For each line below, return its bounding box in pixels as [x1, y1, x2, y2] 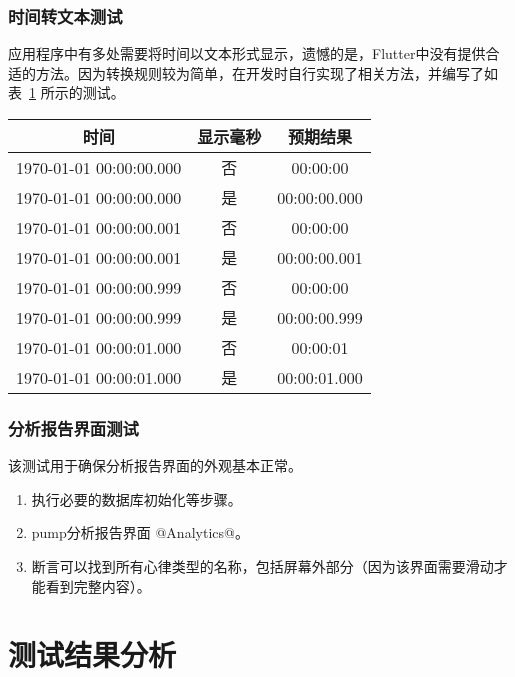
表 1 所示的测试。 [8, 82, 125, 103]
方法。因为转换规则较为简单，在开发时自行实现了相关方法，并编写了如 [35, 62, 498, 83]
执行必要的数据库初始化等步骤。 [31, 488, 242, 509]
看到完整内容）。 [45, 575, 151, 596]
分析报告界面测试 [8, 415, 139, 440]
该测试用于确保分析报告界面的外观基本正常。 [8, 455, 302, 476]
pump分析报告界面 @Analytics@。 [31, 522, 249, 543]
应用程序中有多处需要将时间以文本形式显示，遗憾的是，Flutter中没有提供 [8, 43, 486, 64]
